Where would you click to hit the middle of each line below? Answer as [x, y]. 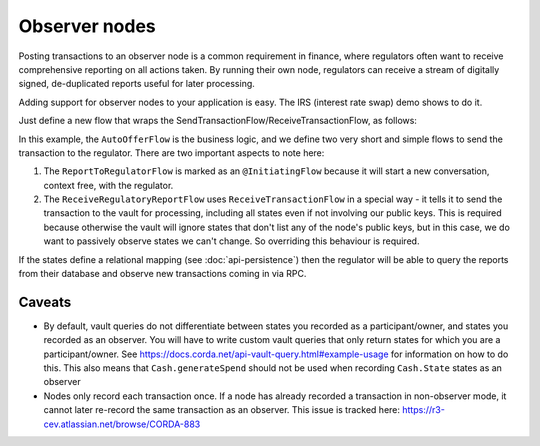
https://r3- [423, 410]
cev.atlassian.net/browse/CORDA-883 [122, 424]
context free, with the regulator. [108, 185]
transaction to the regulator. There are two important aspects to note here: [171, 152]
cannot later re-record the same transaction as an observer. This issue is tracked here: [221, 410]
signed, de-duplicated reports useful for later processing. [136, 84]
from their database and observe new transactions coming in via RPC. [162, 274]
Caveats [45, 301]
